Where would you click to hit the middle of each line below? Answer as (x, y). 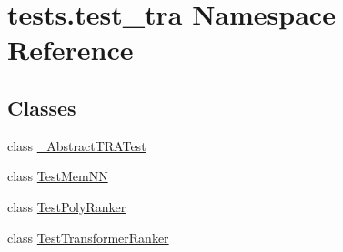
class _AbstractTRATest (77, 145)
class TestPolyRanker (67, 206)
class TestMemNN (58, 176)
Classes (42, 107)
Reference (71, 50)
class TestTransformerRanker (88, 237)
